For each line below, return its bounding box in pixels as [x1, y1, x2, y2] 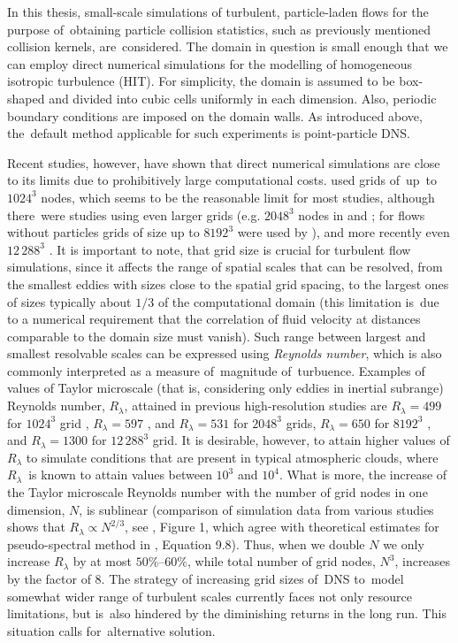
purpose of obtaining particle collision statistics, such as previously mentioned [7, 19, 431, 38]
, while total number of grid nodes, [187, 552, 376, 570]
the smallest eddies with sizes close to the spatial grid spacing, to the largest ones [7, 274, 449, 293]
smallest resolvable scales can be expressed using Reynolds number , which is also [7, 344, 442, 363]
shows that [7, 517, 65, 536]
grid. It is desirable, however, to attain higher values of [152, 431, 450, 449]
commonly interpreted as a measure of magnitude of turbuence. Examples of [7, 361, 425, 379]
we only [383, 534, 424, 553]
